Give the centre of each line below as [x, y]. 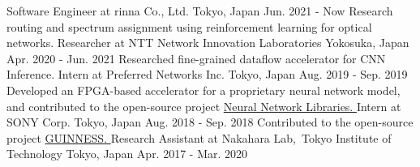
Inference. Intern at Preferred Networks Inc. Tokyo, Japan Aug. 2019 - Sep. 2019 [207, 74]
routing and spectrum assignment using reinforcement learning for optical [189, 26]
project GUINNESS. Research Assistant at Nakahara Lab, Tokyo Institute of [199, 137]
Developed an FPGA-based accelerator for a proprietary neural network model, [204, 90]
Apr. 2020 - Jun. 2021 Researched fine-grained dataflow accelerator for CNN [196, 58]
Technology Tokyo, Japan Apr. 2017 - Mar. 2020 [127, 154]
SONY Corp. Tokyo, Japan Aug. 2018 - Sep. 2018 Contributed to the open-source [210, 122]
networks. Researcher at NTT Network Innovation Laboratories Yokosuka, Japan [208, 43]
